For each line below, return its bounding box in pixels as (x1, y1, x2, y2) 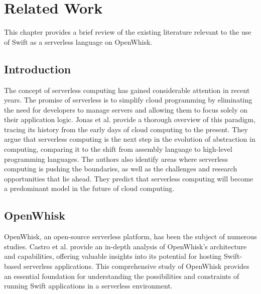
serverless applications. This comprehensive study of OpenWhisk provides (23, 261, 249, 271)
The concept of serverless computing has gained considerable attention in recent (4, 84, 250, 95)
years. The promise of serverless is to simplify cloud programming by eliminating (4, 94, 252, 105)
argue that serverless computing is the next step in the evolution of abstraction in (4, 134, 255, 144)
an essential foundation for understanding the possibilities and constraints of (4, 270, 239, 281)
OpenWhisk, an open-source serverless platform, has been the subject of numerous (4, 231, 257, 242)
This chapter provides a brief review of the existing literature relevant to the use (4, 27, 251, 37)
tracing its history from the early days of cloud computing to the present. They (4, 124, 248, 134)
